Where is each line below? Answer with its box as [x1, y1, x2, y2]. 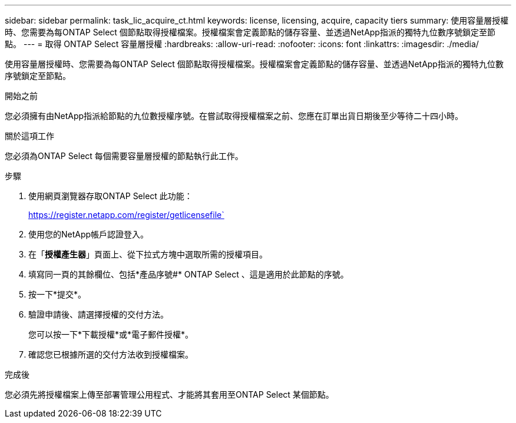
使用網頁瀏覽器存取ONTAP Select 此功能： [28, 191, 193, 201]
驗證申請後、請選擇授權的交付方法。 [28, 309, 168, 319]
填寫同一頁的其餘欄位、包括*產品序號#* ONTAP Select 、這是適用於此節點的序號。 [28, 269, 349, 279]
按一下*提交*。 [28, 289, 87, 299]
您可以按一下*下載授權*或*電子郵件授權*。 [28, 329, 194, 339]
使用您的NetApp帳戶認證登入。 [28, 229, 149, 239]
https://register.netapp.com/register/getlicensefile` [28, 210, 224, 220]
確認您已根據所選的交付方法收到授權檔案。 [28, 349, 193, 359]
